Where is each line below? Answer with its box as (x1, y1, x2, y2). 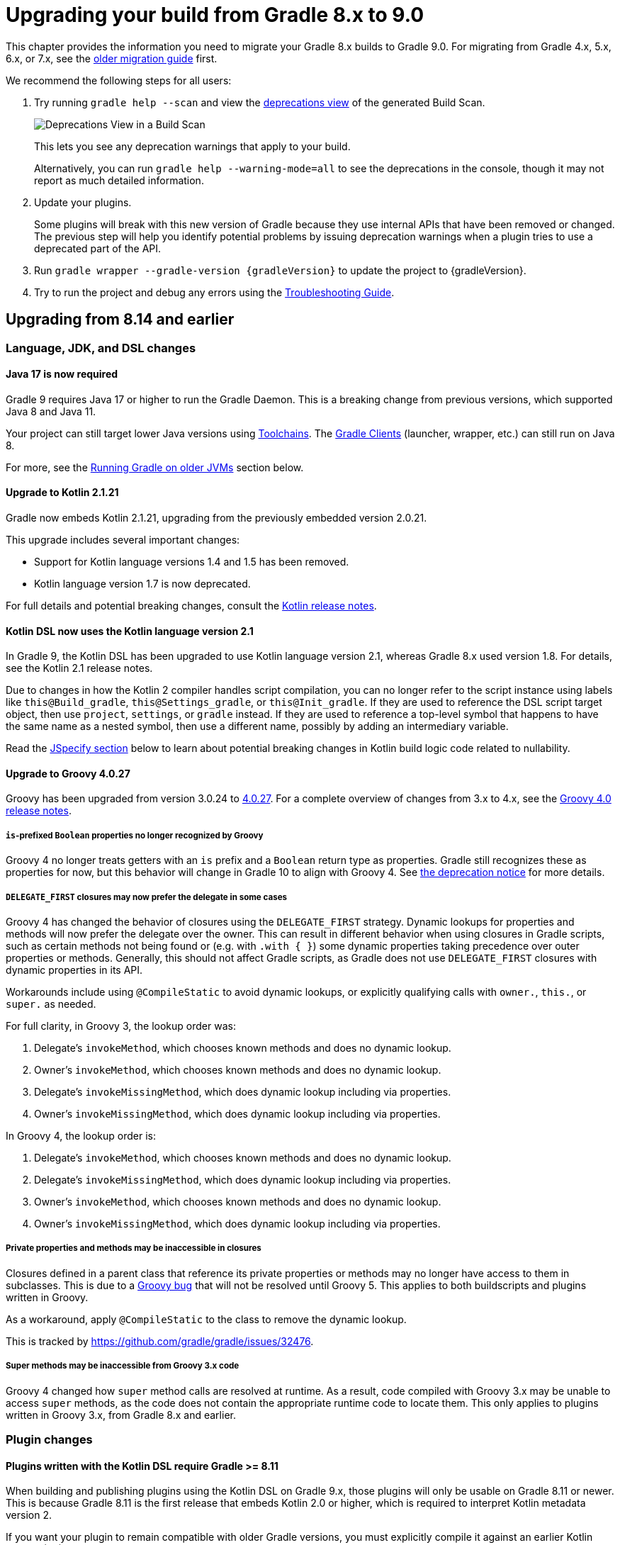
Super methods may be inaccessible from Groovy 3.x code (6, 1361, 239, 1371)
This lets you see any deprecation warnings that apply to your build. (34, 140, 351, 152)
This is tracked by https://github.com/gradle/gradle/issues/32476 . (6, 1335, 314, 1347)
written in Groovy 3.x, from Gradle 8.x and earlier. (6, 1408, 236, 1421)
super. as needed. (6, 998, 96, 1011)
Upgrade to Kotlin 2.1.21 (6, 486, 119, 499)
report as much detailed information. (34, 174, 204, 186)
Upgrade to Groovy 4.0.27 (6, 767, 130, 780)
